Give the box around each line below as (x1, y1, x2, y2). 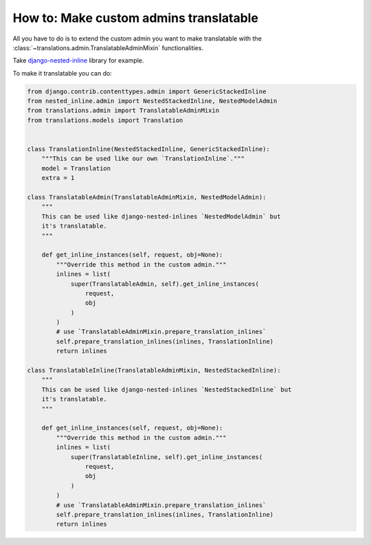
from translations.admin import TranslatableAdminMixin (27, 107, 220, 115)
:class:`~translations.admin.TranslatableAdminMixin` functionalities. (12, 43, 204, 52)
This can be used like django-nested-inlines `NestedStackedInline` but (41, 386, 292, 393)
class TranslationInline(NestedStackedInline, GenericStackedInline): (27, 145, 271, 153)
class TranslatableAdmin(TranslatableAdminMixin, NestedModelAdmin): (27, 193, 267, 201)
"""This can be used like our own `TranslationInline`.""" (41, 155, 245, 163)
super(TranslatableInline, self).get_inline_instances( (70, 453, 263, 460)
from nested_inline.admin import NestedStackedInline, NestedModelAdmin (27, 97, 278, 105)
